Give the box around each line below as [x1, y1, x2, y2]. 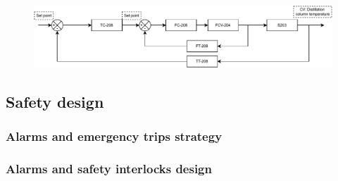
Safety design [6, 91, 104, 113]
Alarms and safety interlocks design [6, 160, 212, 177]
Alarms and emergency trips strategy [6, 127, 223, 145]
